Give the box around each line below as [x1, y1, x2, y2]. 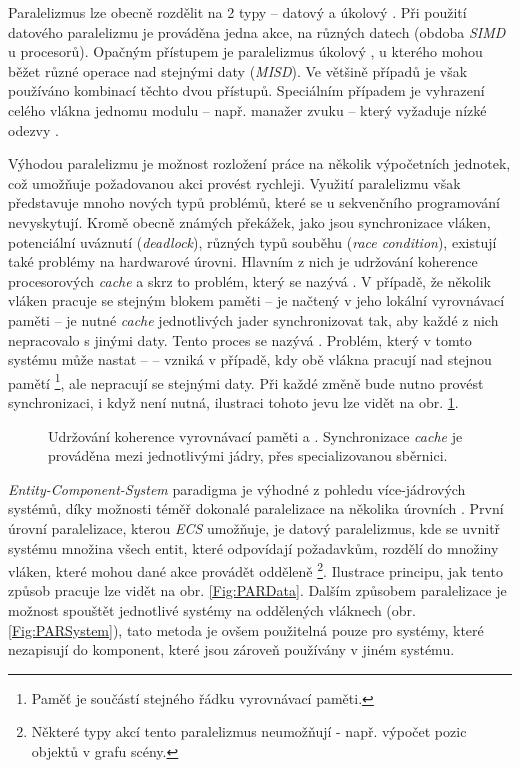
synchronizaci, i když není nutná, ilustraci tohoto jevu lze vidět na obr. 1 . [8, 391, 459, 412]
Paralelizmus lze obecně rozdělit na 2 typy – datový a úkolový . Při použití [8, 2, 467, 22]
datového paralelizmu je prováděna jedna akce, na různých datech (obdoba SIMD [8, 21, 506, 42]
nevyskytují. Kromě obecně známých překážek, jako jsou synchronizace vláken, [8, 211, 491, 232]
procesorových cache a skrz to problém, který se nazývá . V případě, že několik [8, 270, 491, 291]
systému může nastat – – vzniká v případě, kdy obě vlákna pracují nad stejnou [8, 349, 492, 370]
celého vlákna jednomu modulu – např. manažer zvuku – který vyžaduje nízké [8, 99, 487, 120]
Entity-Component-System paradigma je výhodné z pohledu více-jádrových [8, 478, 466, 499]
